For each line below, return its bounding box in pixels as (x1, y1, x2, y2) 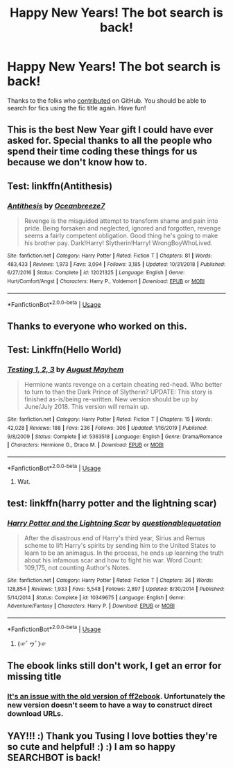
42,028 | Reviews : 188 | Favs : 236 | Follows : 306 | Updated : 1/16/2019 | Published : (7, 425, 208, 432)
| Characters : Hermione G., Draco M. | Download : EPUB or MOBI (7, 442, 164, 449)
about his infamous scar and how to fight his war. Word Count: (24, 556, 203, 565)
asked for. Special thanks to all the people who (7, 135, 213, 147)
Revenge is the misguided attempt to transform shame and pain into (24, 217, 218, 225)
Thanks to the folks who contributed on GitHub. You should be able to (7, 96, 207, 105)
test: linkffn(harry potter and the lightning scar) (7, 498, 217, 510)
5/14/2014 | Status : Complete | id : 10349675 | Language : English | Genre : (7, 594, 185, 601)
